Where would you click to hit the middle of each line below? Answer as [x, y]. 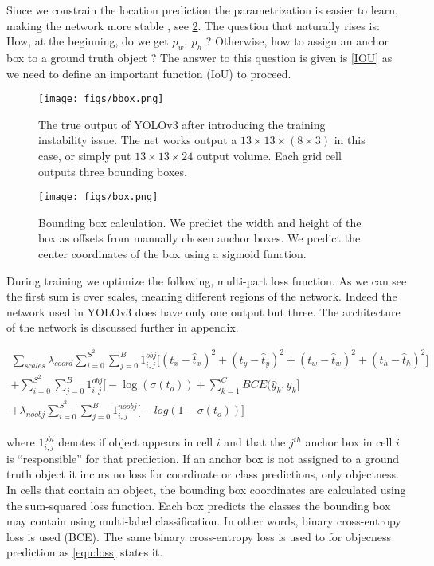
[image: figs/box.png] [98, 197]
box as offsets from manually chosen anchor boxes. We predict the [199, 238]
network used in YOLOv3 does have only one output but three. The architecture [203, 311]
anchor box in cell [349, 442]
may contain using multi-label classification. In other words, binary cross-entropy [204, 521]
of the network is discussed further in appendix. [123, 327]
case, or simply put [85, 156]
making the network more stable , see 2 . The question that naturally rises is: [193, 25]
